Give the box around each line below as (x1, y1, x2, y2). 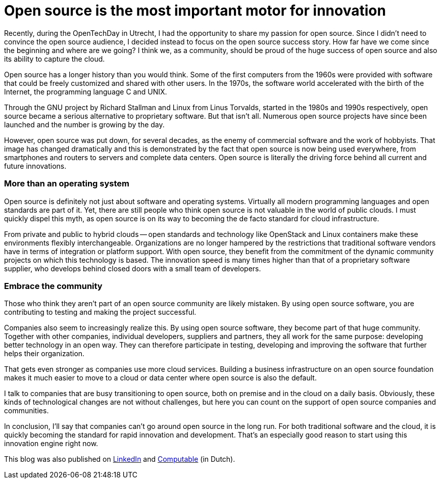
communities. (4, 406, 49, 415)
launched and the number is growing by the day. (4, 120, 165, 129)
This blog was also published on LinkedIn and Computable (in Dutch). (4, 455, 235, 464)
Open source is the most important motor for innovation (4, 2, 386, 19)
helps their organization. (4, 349, 85, 358)
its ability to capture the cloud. (4, 54, 105, 63)
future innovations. (4, 161, 67, 170)
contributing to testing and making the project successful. (4, 308, 197, 317)
